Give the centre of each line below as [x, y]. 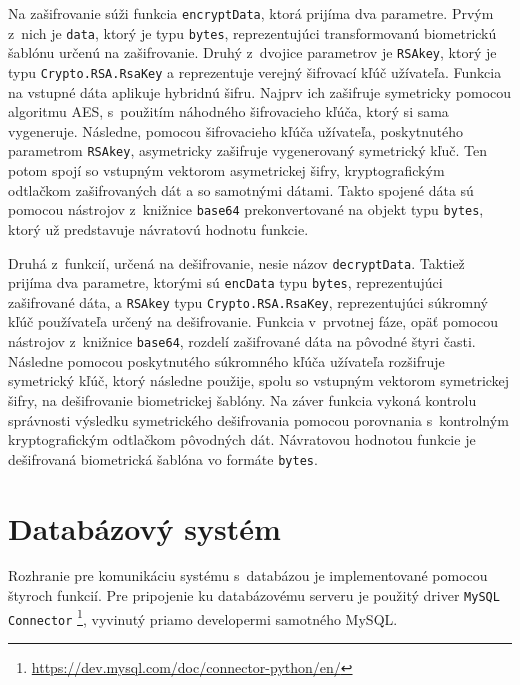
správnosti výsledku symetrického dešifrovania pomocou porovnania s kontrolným [258, 419]
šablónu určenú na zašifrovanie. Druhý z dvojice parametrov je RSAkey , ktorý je [252, 52]
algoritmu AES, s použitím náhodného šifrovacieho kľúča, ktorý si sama [228, 111]
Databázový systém [144, 527]
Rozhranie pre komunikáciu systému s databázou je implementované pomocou [248, 575]
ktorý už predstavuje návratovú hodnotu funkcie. [158, 228]
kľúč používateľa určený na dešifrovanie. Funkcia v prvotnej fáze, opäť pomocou [253, 321]
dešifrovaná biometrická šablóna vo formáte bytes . [163, 458]
